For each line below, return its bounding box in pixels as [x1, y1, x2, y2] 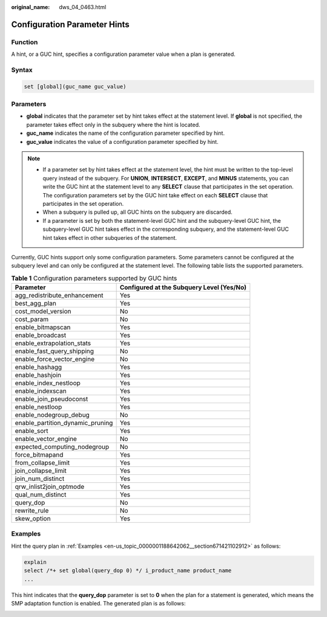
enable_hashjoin [15, 371, 62, 380]
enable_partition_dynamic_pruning [15, 419, 113, 428]
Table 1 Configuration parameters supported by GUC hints [11, 274, 177, 282]
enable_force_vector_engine [15, 355, 95, 364]
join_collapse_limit [15, 466, 67, 475]
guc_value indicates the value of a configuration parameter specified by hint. [26, 138, 219, 145]
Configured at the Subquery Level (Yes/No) [119, 283, 247, 291]
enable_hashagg [15, 363, 62, 372]
